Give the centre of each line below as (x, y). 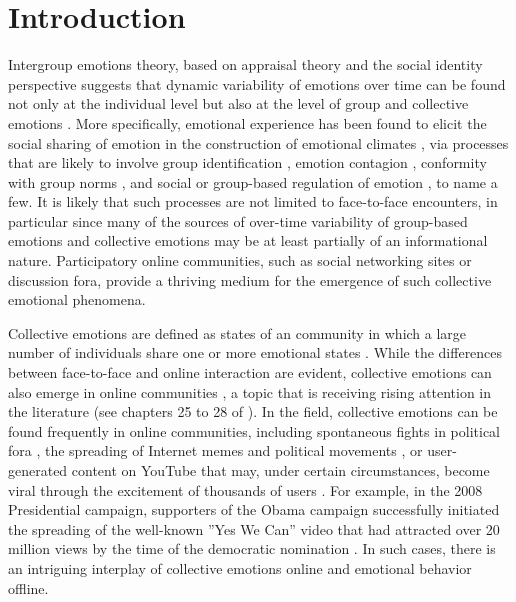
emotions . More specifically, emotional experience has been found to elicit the (247, 122)
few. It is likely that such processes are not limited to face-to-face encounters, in (253, 201)
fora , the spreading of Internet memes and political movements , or (215, 450)
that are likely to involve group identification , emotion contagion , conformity (247, 162)
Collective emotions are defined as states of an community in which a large (237, 332)
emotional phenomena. (77, 299)
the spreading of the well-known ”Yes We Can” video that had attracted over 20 (254, 528)
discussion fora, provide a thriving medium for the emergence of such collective (250, 279)
